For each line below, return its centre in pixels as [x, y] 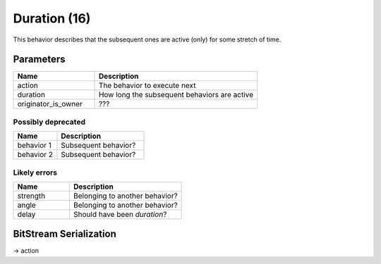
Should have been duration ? [120, 214]
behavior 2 [35, 155]
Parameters [39, 59]
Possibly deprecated [49, 122]
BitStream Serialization [65, 234]
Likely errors [35, 172]
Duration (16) [52, 18]
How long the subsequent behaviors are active [176, 95]
